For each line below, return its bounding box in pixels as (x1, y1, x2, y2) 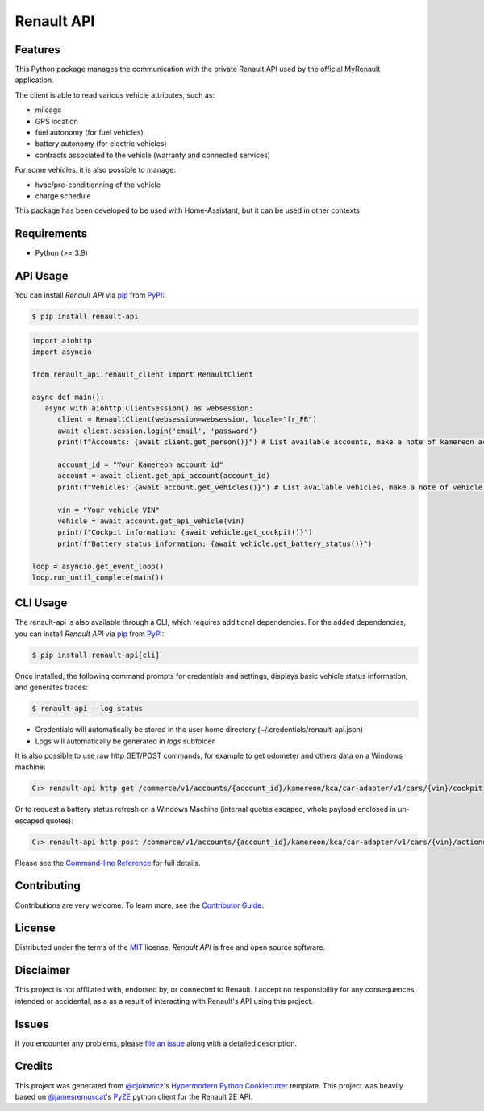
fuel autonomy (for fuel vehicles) (35, 127, 144, 137)
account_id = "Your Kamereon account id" (57, 460, 223, 469)
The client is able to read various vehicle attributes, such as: (15, 89, 215, 100)
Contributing (15, 879, 81, 893)
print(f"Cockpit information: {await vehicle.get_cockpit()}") (57, 528, 313, 537)
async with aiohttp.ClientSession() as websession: (44, 404, 253, 413)
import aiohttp (31, 335, 92, 345)
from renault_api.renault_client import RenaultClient (31, 369, 253, 379)
